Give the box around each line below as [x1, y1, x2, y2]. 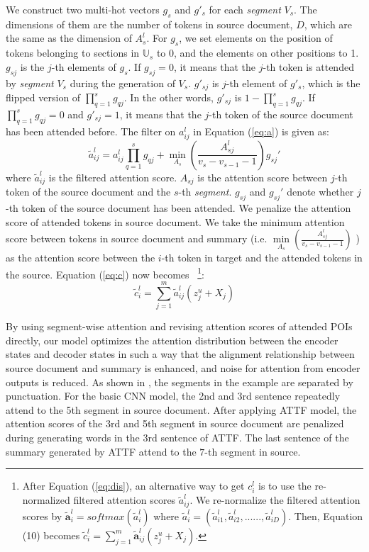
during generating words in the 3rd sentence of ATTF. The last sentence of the [6, 429, 349, 444]
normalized [22, 492, 70, 507]
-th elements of [51, 59, 116, 74]
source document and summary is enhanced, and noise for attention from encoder [6, 360, 360, 375]
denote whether [287, 184, 354, 199]
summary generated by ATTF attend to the [6, 444, 197, 458]
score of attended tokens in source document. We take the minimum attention [6, 214, 345, 229]
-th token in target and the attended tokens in [161, 250, 363, 265]
